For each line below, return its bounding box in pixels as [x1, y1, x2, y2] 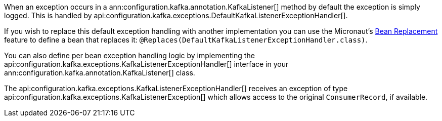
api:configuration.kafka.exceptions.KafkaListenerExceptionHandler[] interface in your [4, 60, 289, 68]
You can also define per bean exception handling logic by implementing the [4, 51, 255, 60]
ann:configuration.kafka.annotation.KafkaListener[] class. [4, 68, 195, 77]
